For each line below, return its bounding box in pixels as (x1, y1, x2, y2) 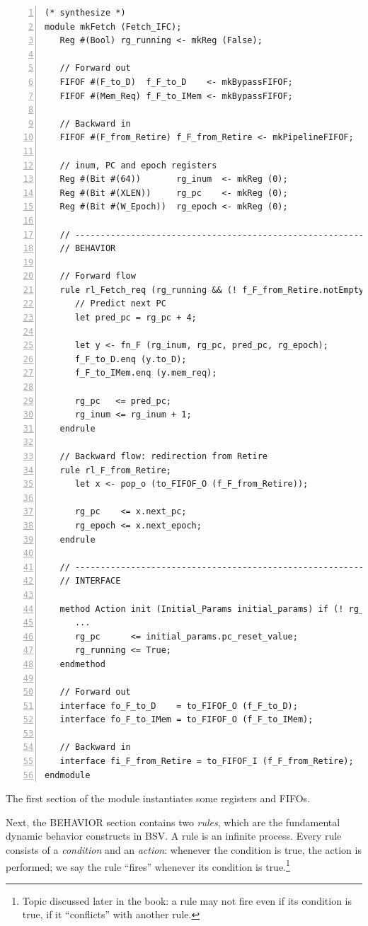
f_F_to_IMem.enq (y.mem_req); (74, 368, 217, 378)
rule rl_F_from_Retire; (59, 465, 171, 475)
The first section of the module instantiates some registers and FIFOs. (6, 791, 311, 806)
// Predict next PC (74, 299, 166, 309)
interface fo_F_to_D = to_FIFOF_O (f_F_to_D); (59, 700, 298, 711)
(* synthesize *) (45, 8, 126, 18)
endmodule (45, 770, 91, 780)
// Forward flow (59, 271, 136, 282)
